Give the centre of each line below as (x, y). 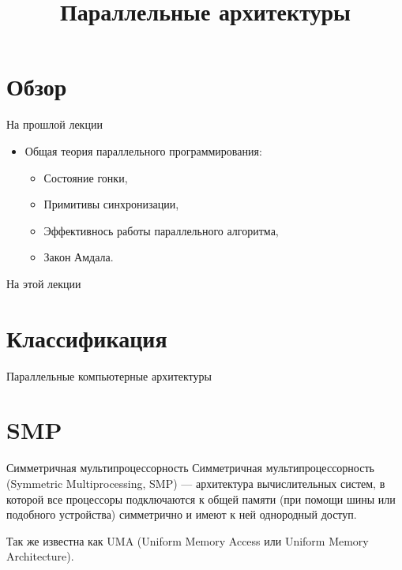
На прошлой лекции (54, 124)
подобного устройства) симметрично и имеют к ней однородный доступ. (182, 514)
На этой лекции (44, 283)
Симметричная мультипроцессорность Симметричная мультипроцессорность (190, 468)
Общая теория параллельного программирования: (143, 150)
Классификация (87, 337)
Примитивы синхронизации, (111, 204)
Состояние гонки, (86, 177)
